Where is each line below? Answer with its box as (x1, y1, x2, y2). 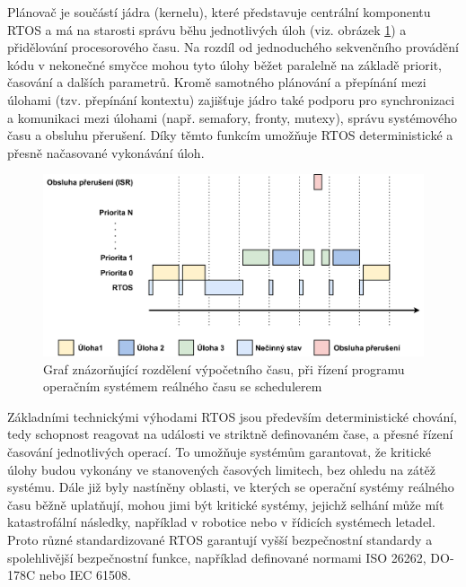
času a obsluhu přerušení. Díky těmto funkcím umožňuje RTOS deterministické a (7, 126, 453, 145)
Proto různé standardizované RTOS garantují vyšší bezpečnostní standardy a (7, 530, 433, 548)
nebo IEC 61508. (39, 565, 131, 584)
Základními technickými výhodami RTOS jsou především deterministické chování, (7, 407, 458, 425)
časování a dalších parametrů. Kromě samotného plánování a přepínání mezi (7, 73, 426, 92)
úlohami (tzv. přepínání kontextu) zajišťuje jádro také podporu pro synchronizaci (7, 90, 455, 109)
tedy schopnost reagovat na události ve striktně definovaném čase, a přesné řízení (7, 425, 453, 443)
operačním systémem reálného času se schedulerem (43, 377, 322, 396)
